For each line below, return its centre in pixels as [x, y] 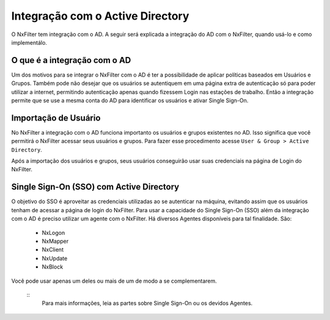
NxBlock [53, 267]
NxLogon [53, 233]
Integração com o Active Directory [100, 16]
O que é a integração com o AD [71, 60]
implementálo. [29, 42]
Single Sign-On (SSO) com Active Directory [95, 187]
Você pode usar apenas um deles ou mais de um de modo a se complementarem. [114, 281]
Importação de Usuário [56, 118]
